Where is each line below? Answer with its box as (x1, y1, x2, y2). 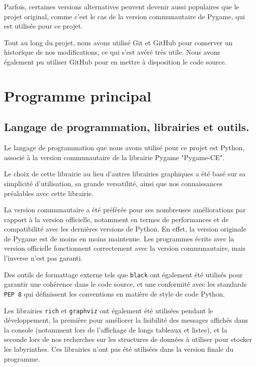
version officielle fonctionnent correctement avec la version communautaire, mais (4, 243, 246, 253)
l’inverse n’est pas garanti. (4, 253, 83, 263)
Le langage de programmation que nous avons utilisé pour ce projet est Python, (4, 142, 245, 153)
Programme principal (4, 85, 152, 105)
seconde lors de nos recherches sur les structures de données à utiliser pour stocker (4, 334, 252, 344)
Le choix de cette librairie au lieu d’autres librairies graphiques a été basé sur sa (4, 168, 246, 179)
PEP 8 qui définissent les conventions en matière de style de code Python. (4, 288, 225, 299)
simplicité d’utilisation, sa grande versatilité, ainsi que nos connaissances (4, 178, 223, 188)
